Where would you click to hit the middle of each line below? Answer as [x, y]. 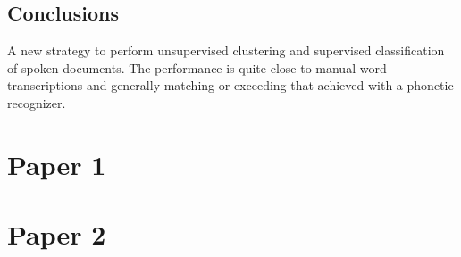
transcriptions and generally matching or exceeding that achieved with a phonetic [230, 85]
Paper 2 [57, 234]
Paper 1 [57, 164]
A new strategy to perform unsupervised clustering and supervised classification [226, 50]
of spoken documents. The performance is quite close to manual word [197, 67]
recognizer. [37, 102]
